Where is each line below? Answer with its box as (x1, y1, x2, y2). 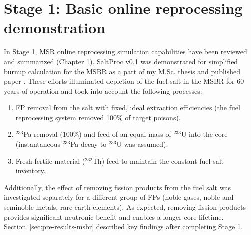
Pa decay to (70, 139, 107, 149)
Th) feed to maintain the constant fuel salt (92, 155, 224, 166)
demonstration (4, 17, 106, 38)
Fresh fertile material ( (15, 155, 85, 166)
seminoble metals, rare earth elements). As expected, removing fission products (4, 202, 246, 212)
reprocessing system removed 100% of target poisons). (15, 112, 181, 122)
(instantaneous (15, 139, 61, 149)
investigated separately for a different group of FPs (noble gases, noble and (4, 192, 234, 202)
